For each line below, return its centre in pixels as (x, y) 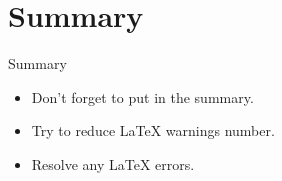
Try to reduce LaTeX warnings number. (153, 130)
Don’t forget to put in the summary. (142, 96)
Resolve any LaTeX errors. (113, 163)
